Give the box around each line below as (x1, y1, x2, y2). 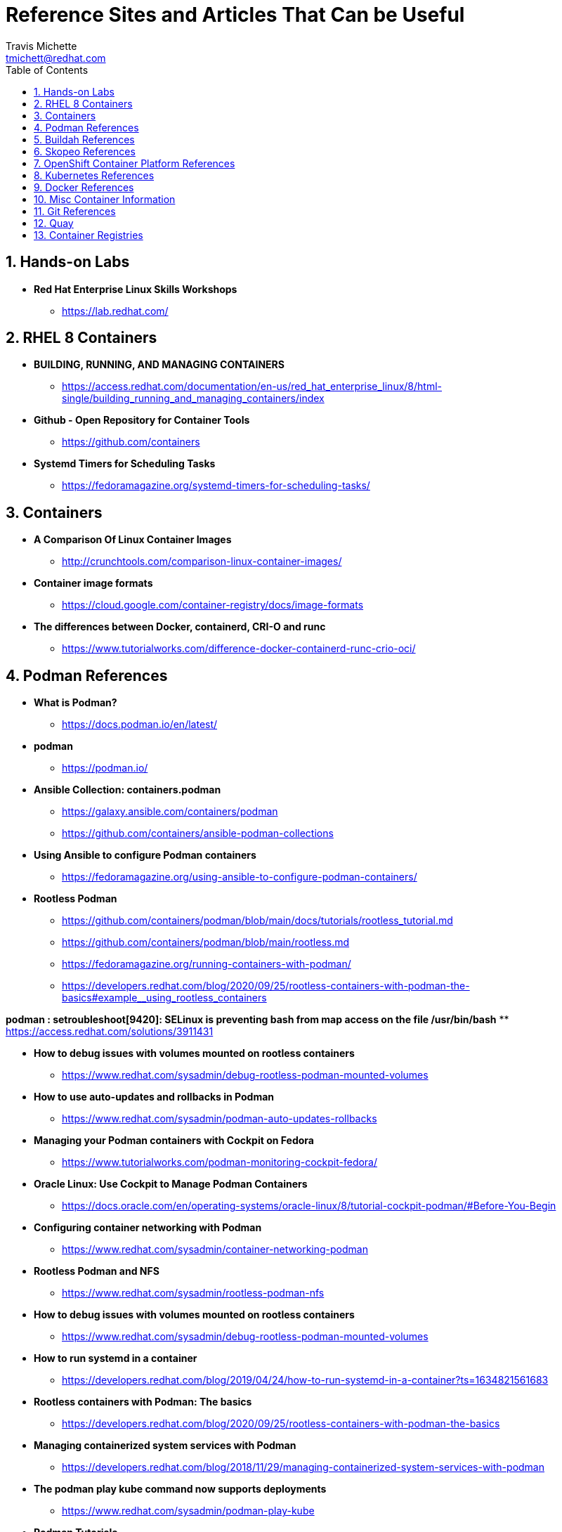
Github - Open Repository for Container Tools (34, 414, 250, 427)
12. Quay (34, 216, 74, 229)
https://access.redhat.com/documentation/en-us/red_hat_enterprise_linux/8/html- (62, 380, 443, 393)
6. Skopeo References (34, 145, 136, 157)
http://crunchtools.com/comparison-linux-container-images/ (62, 555, 342, 568)
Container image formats (34, 577, 153, 590)
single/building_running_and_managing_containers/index (62, 392, 325, 405)
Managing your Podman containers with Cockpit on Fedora (34, 1134, 314, 1147)
